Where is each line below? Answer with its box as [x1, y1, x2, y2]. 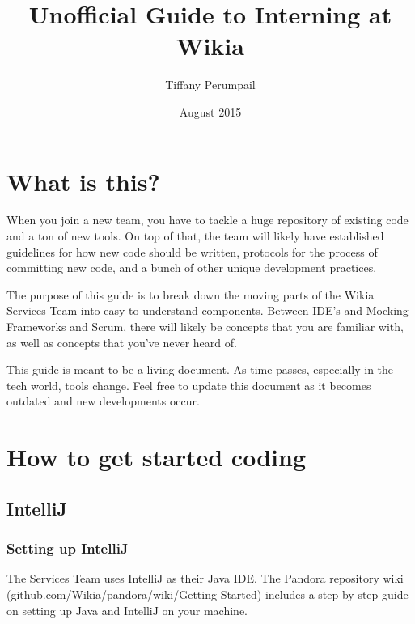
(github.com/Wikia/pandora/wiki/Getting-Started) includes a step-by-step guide [6, 585, 409, 602]
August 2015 [179, 103, 242, 120]
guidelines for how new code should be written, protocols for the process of [6, 243, 378, 260]
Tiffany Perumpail [165, 76, 256, 93]
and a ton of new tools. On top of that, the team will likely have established [6, 227, 384, 244]
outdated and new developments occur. [6, 393, 200, 410]
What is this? [6, 164, 160, 197]
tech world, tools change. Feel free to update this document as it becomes [6, 376, 371, 393]
